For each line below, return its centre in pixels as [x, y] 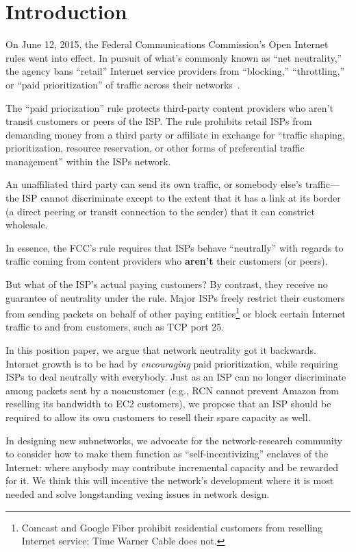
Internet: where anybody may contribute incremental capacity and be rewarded [172, 467]
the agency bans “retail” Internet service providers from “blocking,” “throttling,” [175, 71]
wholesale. [27, 225]
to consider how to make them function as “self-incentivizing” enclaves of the [167, 454]
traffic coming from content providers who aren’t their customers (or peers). [167, 261]
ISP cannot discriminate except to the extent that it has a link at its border [181, 198]
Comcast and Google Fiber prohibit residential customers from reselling [172, 527]
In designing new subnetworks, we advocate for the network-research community [174, 440]
